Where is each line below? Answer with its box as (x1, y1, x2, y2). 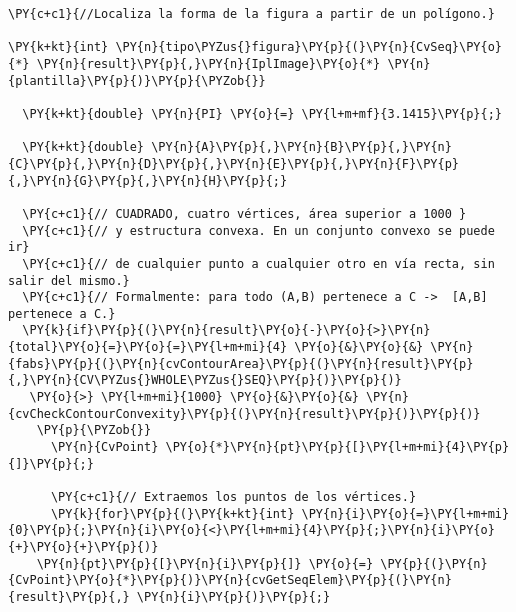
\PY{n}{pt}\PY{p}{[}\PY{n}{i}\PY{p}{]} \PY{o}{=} (36, 556, 374, 571)
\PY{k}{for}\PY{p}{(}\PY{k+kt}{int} (50, 506, 295, 521)
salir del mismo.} (8, 273, 130, 288)
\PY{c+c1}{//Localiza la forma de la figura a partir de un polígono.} (8, 7, 495, 21)
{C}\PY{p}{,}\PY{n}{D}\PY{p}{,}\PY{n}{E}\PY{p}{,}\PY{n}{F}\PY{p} (8, 156, 460, 171)
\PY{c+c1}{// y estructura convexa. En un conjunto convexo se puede (22, 223, 495, 238)
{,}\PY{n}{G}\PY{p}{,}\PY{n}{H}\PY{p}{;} (8, 173, 288, 188)
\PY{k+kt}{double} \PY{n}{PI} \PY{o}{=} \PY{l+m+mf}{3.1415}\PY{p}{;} (22, 106, 502, 121)
